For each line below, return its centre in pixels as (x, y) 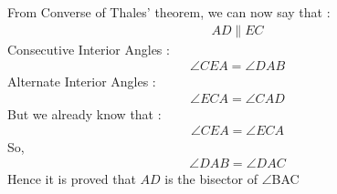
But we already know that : (84, 113)
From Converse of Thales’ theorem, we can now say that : (169, 12)
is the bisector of (211, 179)
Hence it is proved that (72, 179)
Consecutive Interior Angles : (89, 49)
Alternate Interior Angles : (82, 82)
